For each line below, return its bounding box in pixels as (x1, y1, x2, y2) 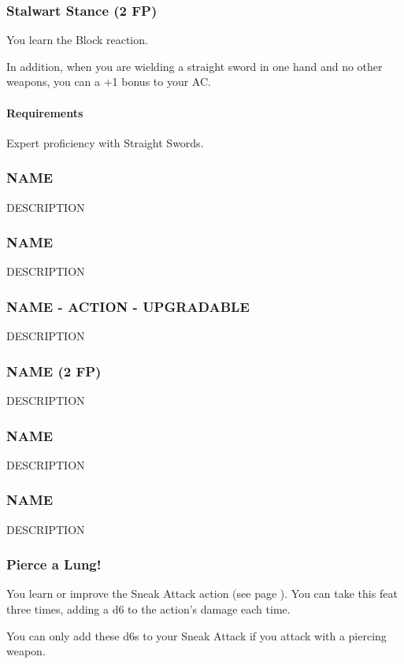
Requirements (6, 104, 83, 121)
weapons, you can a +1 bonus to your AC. (6, 73, 211, 90)
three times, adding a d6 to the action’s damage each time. (6, 601, 291, 618)
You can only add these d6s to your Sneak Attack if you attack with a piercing (6, 627, 387, 644)
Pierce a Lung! (6, 555, 102, 574)
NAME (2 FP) (6, 361, 102, 380)
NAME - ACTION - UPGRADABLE (6, 296, 250, 316)
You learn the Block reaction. (6, 32, 148, 48)
